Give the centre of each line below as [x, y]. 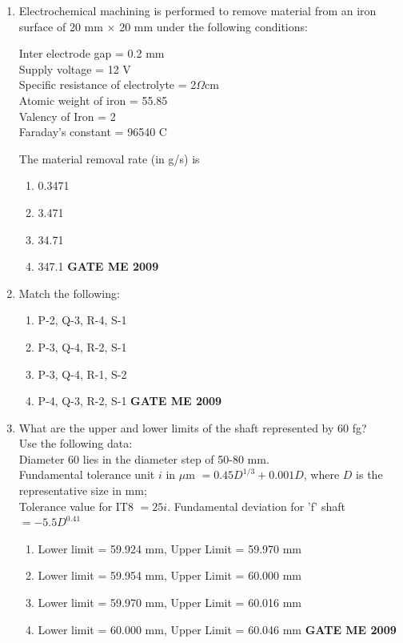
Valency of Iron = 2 [67, 116]
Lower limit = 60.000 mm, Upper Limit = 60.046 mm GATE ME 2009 [217, 629]
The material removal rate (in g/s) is [109, 158]
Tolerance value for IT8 [76, 506]
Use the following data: [76, 443]
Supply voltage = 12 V [75, 68]
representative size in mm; [83, 490]
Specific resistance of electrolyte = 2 [108, 84]
